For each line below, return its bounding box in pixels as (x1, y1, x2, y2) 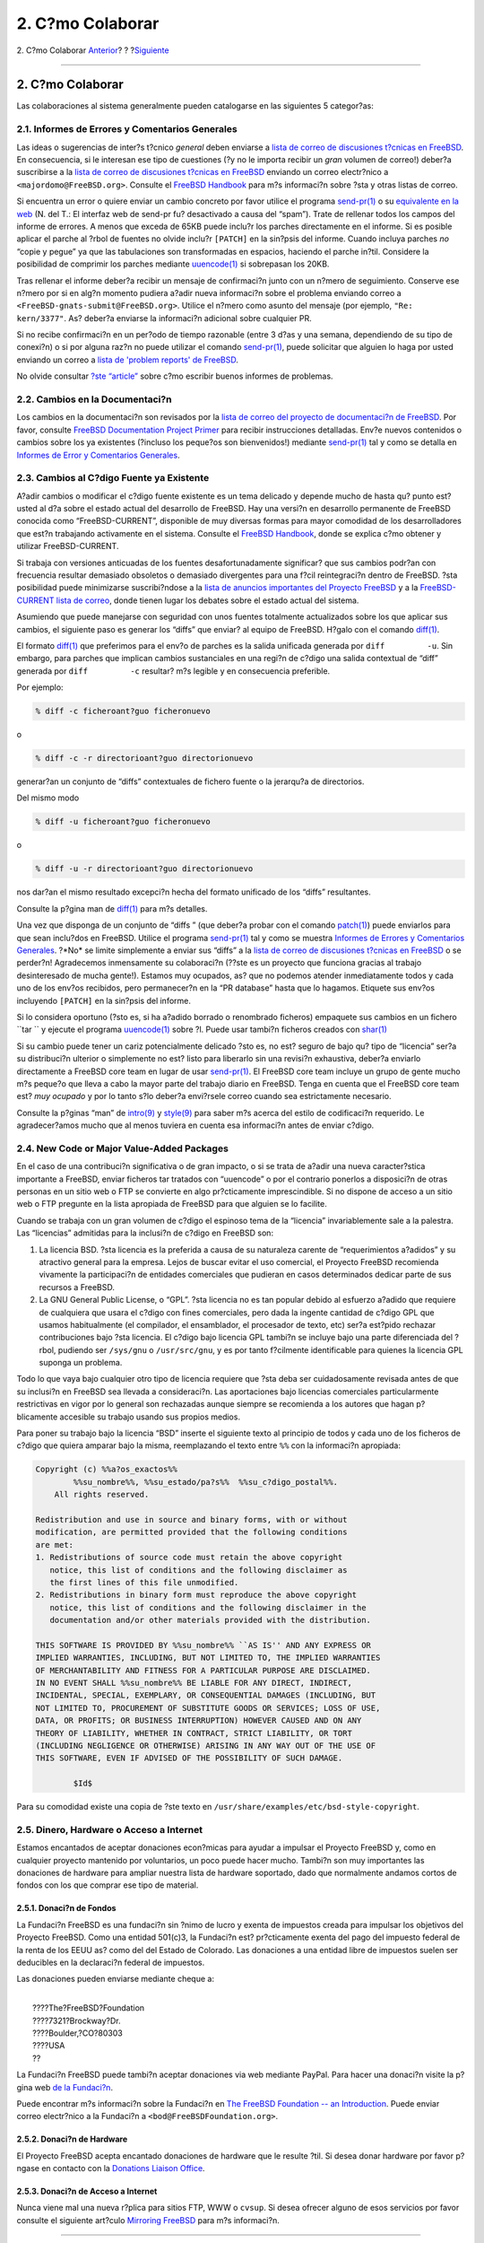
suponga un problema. (39, 1357, 123, 1368)
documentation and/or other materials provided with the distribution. (49, 1615, 372, 1626)
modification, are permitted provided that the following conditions (35, 1527, 348, 1538)
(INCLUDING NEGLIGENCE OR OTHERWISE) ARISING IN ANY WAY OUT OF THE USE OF (35, 1741, 376, 1750)
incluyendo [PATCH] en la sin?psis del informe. (16, 995, 192, 1006)
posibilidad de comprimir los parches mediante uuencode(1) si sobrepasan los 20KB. (16, 258, 330, 269)
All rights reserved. (54, 1489, 150, 1500)
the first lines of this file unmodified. (49, 1577, 239, 1587)
